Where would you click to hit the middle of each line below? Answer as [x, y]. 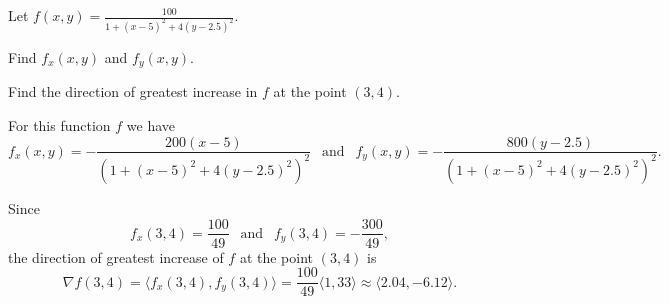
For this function [59, 124]
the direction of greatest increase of [116, 256]
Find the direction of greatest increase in [133, 91]
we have [151, 124]
